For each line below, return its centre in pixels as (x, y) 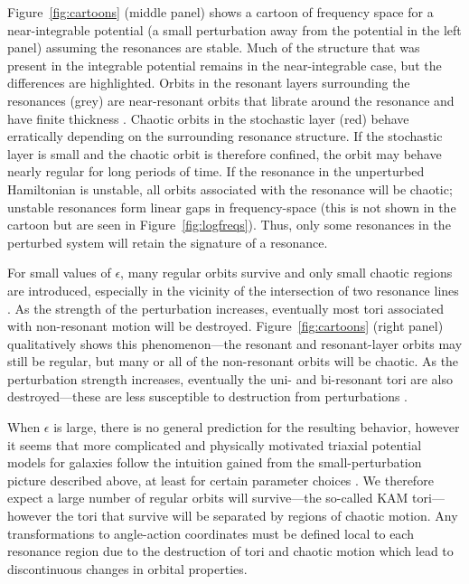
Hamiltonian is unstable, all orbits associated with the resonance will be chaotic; (230, 188)
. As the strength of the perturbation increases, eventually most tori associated (225, 308)
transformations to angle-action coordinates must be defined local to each (211, 533)
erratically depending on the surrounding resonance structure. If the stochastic (225, 136)
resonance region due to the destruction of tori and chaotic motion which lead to (230, 551)
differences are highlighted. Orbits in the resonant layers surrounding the (209, 83)
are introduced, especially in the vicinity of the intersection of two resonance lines (233, 290)
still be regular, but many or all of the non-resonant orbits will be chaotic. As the (233, 361)
